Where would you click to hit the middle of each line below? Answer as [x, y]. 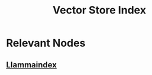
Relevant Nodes [46, 43]
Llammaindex [32, 65]
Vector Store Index [99, 10]
